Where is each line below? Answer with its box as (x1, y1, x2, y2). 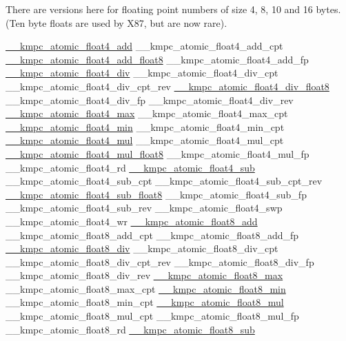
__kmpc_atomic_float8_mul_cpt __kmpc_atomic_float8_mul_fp (6, 309, 299, 323)
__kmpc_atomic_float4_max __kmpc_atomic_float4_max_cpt (6, 106, 288, 121)
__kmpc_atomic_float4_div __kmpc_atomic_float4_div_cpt (6, 65, 278, 80)
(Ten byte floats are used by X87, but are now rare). (6, 15, 227, 30)
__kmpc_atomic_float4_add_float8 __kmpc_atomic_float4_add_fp (6, 52, 309, 66)
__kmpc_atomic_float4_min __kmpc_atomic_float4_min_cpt (6, 119, 285, 134)
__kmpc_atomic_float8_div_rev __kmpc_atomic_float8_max (6, 268, 283, 282)
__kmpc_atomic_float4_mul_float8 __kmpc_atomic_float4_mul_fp (6, 146, 309, 161)
